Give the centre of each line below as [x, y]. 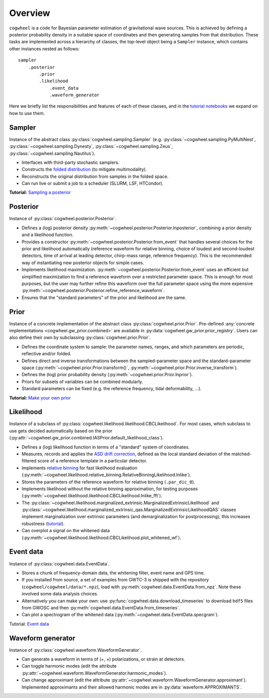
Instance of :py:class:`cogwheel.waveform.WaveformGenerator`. [75, 650]
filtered [29, 461]
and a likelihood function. [48, 235]
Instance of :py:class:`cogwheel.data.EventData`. [60, 563]
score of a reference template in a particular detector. [92, 461]
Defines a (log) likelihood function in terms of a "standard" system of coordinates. [106, 447]
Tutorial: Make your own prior [40, 398]
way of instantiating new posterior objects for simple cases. [83, 263]
